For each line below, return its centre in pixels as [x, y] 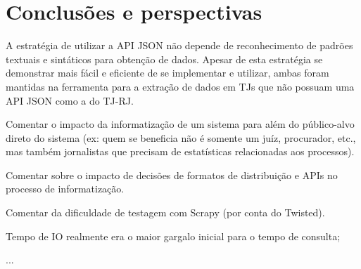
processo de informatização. [65, 189]
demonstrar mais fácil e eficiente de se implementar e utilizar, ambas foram [167, 73]
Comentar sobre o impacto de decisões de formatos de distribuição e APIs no [172, 175]
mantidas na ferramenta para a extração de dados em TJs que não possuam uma [180, 86]
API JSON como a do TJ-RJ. [70, 100]
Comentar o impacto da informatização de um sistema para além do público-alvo [180, 124]
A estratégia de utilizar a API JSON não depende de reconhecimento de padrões [179, 45]
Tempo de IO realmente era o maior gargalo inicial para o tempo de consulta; [173, 236]
